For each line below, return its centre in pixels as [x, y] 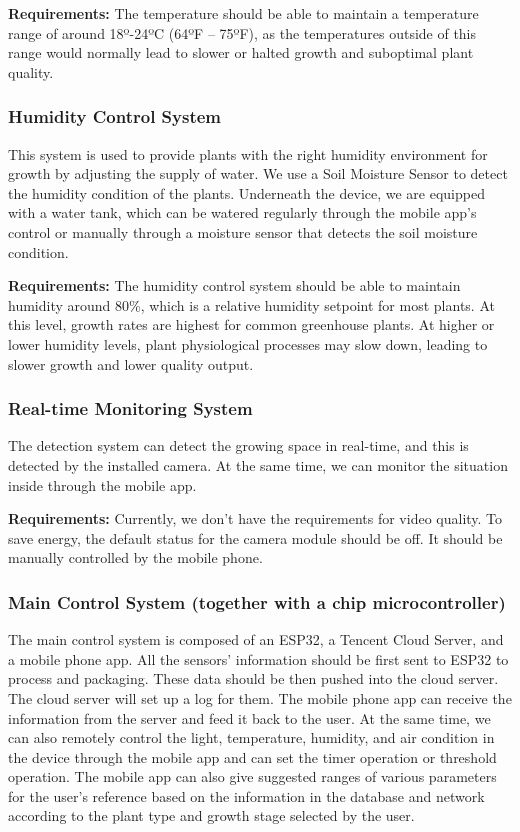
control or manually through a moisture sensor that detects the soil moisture [243, 231]
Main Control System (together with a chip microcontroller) [257, 601]
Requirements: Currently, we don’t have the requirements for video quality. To [255, 518]
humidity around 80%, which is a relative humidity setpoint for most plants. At [251, 304]
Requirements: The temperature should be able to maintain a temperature [243, 13]
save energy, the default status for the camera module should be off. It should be [255, 537]
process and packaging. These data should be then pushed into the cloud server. [253, 678]
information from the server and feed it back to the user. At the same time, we [249, 717]
